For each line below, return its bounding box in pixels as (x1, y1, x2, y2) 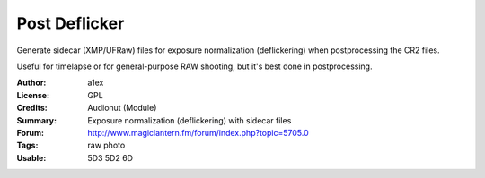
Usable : (16, 152, 47, 163)
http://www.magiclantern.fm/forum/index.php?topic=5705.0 (87, 127, 309, 138)
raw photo (87, 140, 126, 151)
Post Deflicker (16, 13, 125, 33)
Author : (16, 77, 47, 89)
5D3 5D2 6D (87, 152, 134, 163)
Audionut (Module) (87, 103, 157, 114)
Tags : (16, 140, 39, 151)
